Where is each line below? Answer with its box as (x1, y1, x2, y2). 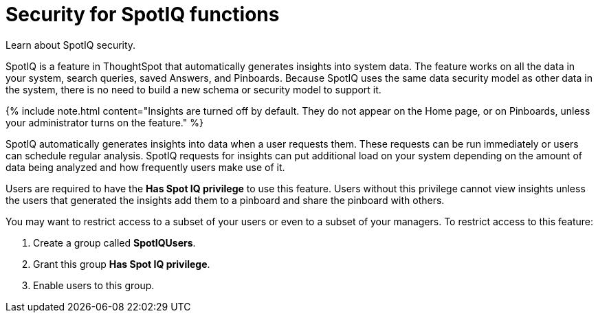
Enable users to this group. (33, 279, 155, 291)
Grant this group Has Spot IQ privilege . (33, 258, 210, 270)
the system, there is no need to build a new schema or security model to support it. (5, 83, 381, 95)
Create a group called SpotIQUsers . (33, 236, 196, 249)
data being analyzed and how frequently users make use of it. (5, 161, 285, 173)
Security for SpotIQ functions (5, 3, 280, 26)
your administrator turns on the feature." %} (5, 116, 203, 128)
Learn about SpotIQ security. (5, 38, 136, 51)
